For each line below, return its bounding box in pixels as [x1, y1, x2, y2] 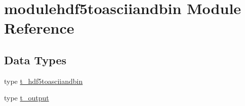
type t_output [4, 92, 49, 103]
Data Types [4, 52, 66, 67]
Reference [4, 18, 74, 38]
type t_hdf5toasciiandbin [4, 75, 83, 86]
